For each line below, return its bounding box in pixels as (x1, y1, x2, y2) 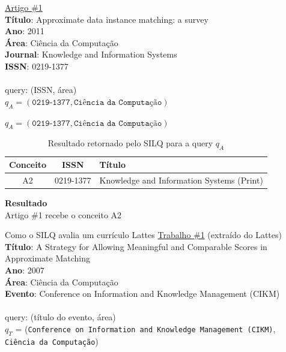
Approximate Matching (5, 252, 91, 264)
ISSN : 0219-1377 (5, 59, 68, 72)
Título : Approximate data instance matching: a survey (5, 13, 208, 25)
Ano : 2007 (5, 264, 44, 276)
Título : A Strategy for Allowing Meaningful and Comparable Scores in (5, 240, 267, 252)
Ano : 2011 (5, 25, 44, 37)
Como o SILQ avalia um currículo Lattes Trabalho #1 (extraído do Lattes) (5, 228, 282, 241)
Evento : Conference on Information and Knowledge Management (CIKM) (5, 287, 280, 300)
